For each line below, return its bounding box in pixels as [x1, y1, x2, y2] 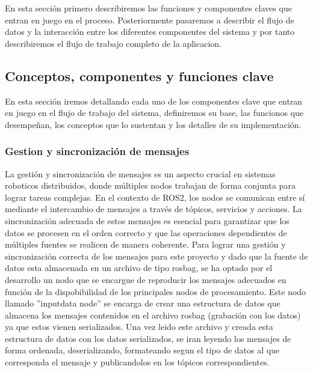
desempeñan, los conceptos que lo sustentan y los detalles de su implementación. [5, 118, 302, 130]
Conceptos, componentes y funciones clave [5, 66, 274, 85]
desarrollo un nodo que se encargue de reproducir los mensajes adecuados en [5, 273, 287, 285]
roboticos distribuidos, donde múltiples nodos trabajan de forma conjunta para [5, 179, 296, 192]
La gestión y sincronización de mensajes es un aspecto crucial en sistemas [5, 167, 276, 180]
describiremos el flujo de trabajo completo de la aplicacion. [5, 37, 222, 49]
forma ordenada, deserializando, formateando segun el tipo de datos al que [5, 344, 280, 356]
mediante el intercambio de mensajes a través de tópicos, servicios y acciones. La [5, 203, 302, 215]
